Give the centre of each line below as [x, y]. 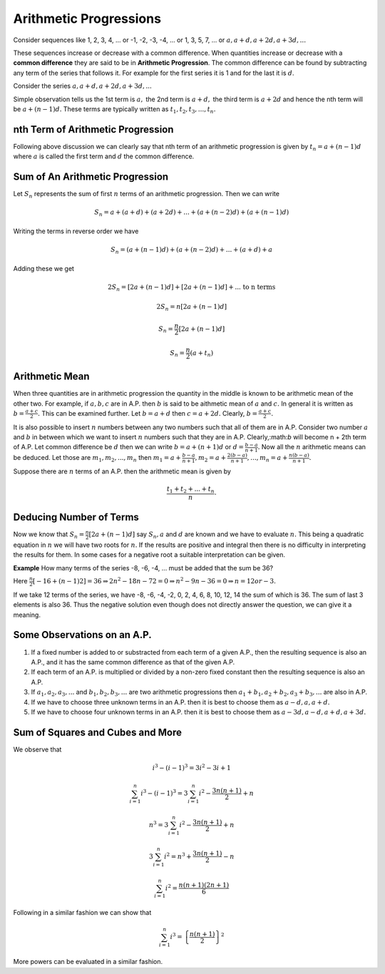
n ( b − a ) [299, 456]
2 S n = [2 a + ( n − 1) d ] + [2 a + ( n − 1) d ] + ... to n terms [191, 287]
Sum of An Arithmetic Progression [91, 177]
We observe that [37, 749]
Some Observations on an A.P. [83, 635]
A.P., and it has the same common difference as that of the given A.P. [133, 662]
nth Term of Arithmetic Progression [93, 129]
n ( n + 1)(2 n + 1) [204, 885]
